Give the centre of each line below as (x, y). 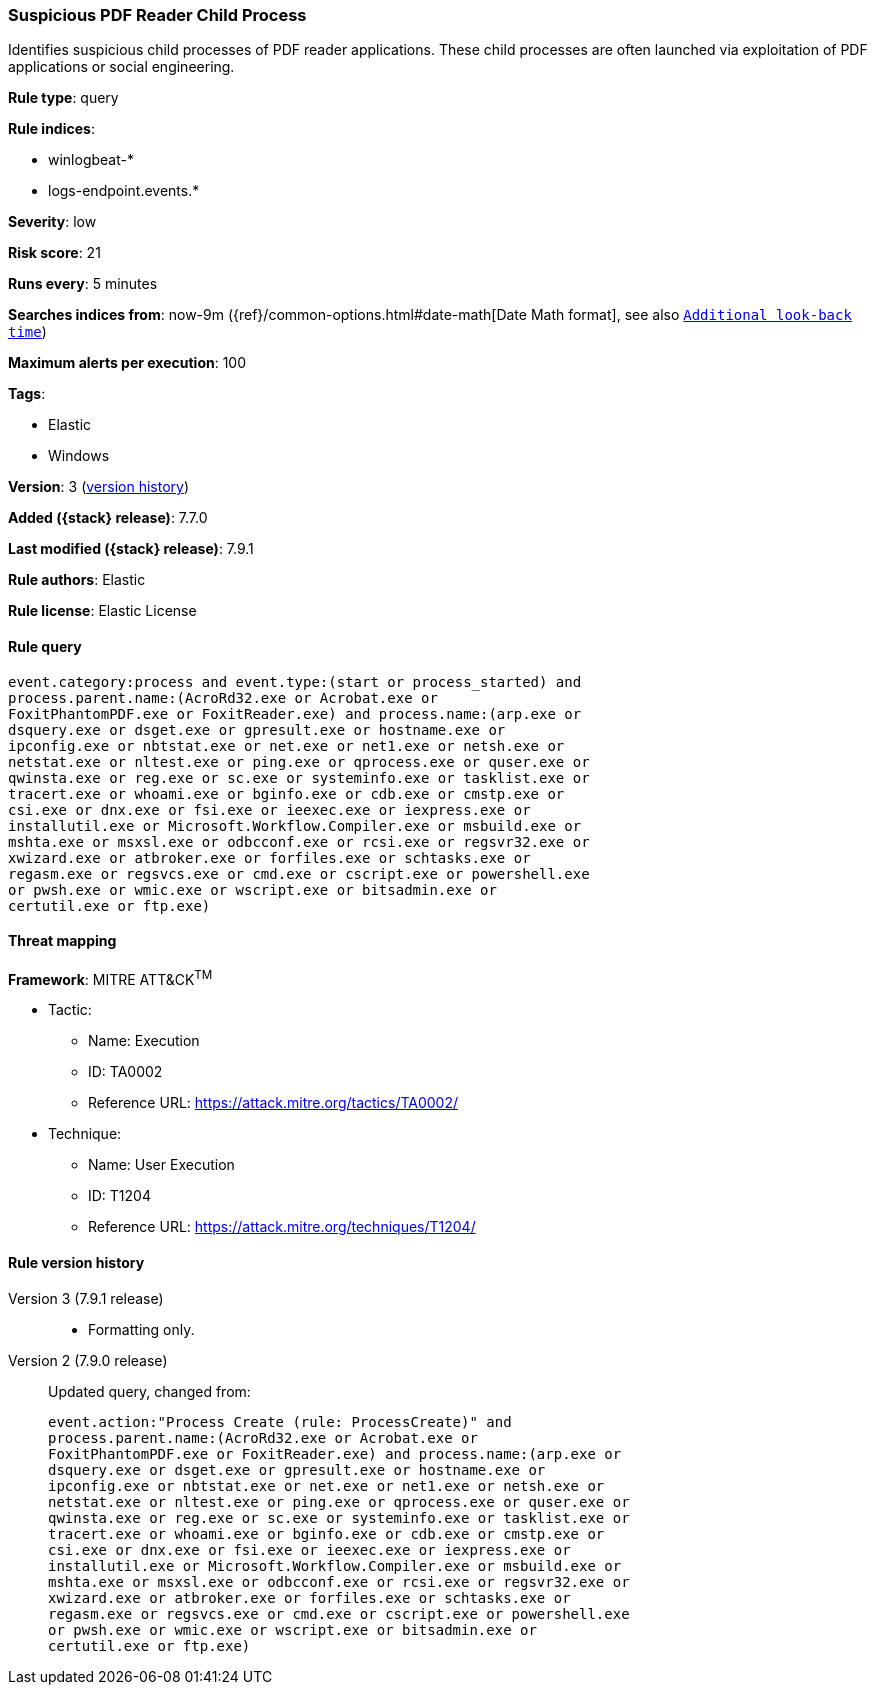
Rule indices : (51, 129)
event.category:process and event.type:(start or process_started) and (295, 681)
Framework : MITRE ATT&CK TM (110, 977)
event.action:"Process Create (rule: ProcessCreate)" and (280, 1421)
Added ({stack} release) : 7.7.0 (108, 518)
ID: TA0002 (125, 1072)
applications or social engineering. (121, 67)
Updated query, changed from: (149, 1391)
